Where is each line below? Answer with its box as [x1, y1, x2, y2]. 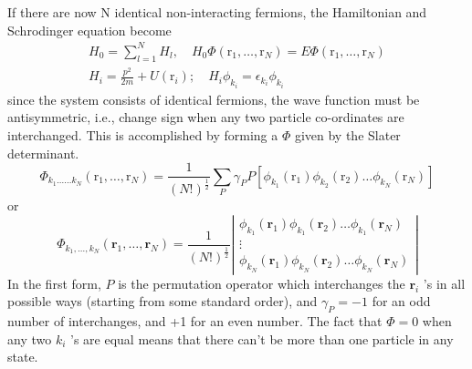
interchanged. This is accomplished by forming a [7, 126, 278, 145]
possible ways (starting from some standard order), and [7, 292, 318, 311]
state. [7, 347, 38, 366]
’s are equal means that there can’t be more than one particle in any [70, 329, 454, 348]
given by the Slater [294, 126, 401, 145]
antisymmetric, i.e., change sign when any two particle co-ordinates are [7, 108, 404, 127]
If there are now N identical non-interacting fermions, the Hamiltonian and [7, 3, 427, 21]
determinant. [7, 143, 79, 162]
